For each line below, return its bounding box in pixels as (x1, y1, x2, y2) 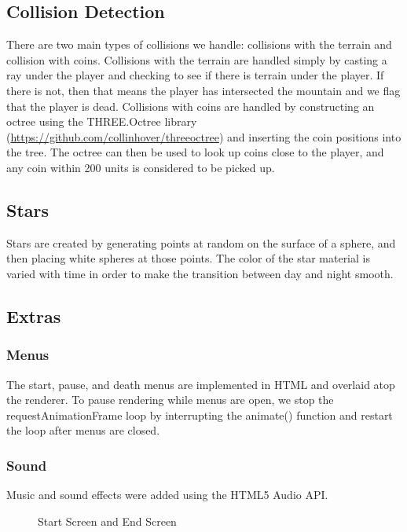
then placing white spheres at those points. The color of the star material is (6, 250, 370, 266)
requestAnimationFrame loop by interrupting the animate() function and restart (6, 406, 393, 423)
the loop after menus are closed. (6, 422, 160, 438)
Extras (6, 303, 61, 328)
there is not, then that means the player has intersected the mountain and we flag (6, 82, 401, 98)
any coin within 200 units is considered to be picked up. (6, 159, 275, 175)
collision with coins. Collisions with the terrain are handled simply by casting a (6, 51, 387, 68)
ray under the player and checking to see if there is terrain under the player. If (6, 67, 384, 83)
